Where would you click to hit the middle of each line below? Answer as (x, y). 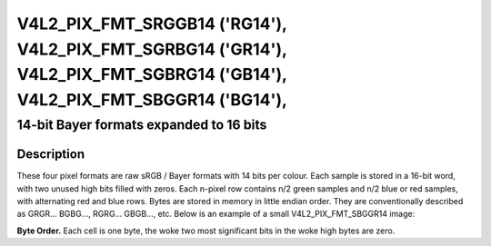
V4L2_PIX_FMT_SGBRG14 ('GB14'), (152, 75)
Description (51, 154)
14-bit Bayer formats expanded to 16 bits (142, 124)
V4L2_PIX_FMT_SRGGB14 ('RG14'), (152, 24)
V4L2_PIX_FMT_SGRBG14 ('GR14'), (152, 49)
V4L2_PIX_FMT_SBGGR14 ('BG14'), (152, 100)
